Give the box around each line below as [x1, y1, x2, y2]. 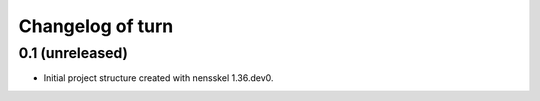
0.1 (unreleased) [18, 44, 129, 62]
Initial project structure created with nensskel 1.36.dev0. [43, 72, 274, 84]
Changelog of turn [18, 15, 174, 37]
